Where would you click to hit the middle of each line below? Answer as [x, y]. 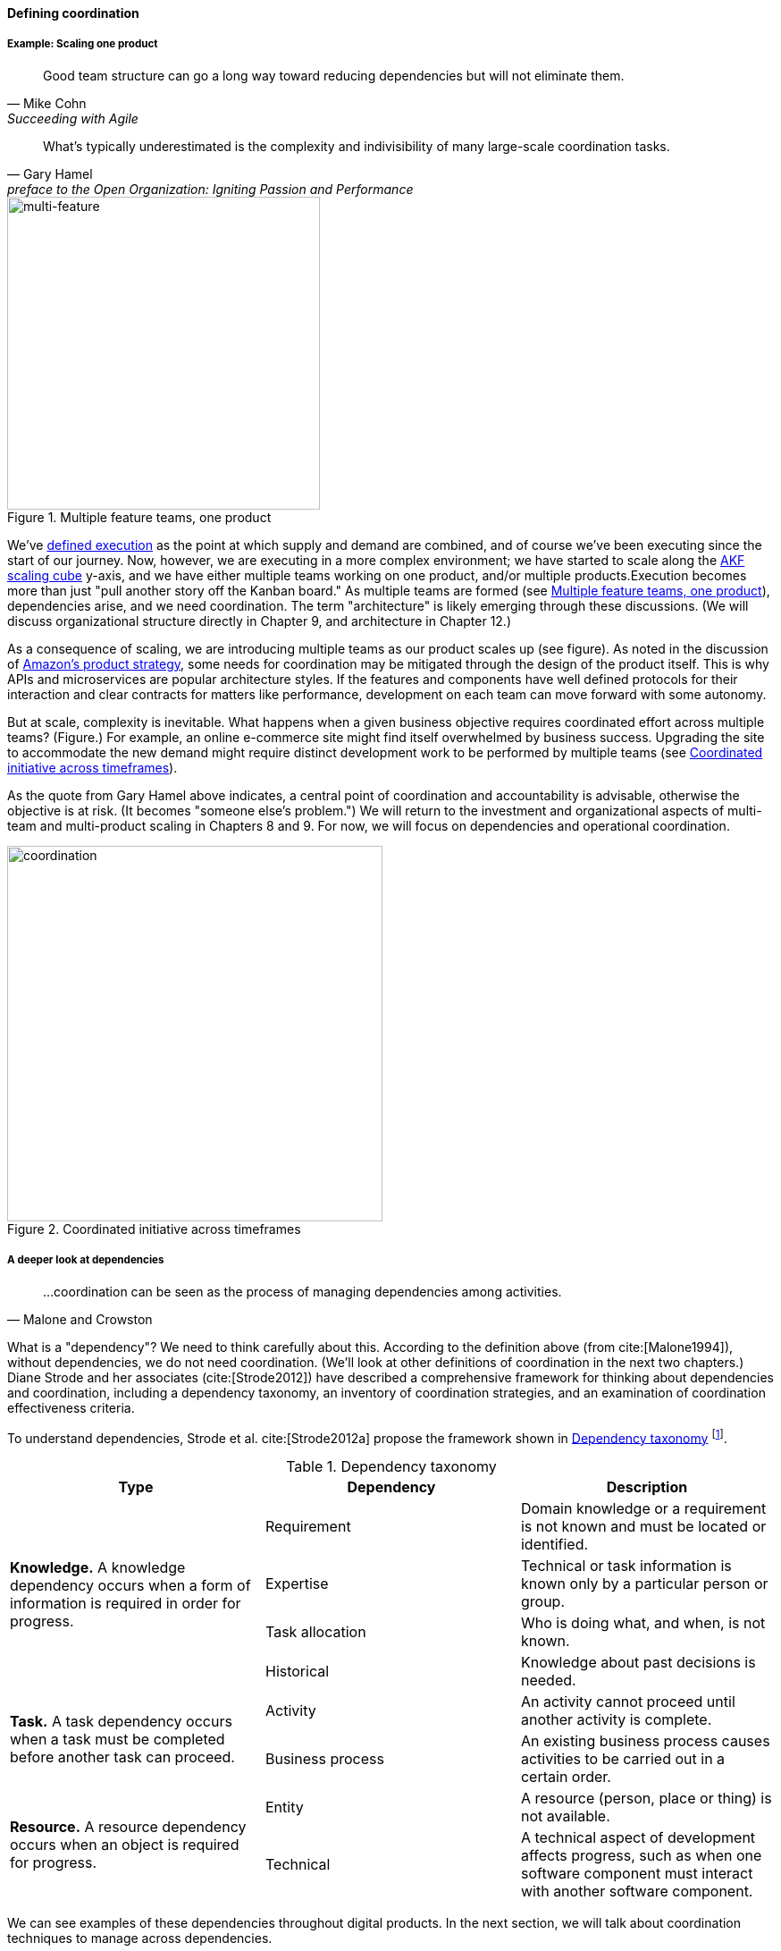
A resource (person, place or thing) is [646, 1799]
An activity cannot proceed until [628, 1702]
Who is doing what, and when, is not [643, 1623]
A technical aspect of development [638, 1838]
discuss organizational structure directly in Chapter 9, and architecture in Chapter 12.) [260, 621]
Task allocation [315, 1632]
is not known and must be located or [643, 1527]
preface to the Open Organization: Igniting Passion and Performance [210, 189]
